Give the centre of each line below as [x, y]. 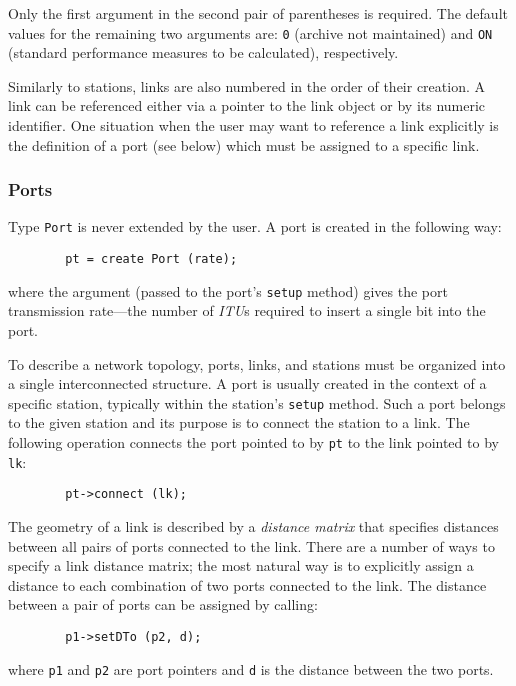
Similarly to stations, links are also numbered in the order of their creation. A [246, 85]
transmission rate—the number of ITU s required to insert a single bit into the [247, 310]
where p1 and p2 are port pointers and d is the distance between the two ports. [251, 668]
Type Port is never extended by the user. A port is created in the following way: [255, 226]
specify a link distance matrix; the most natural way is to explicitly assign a [241, 565]
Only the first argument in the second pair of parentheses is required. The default [258, 13]
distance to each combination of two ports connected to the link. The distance [247, 584]
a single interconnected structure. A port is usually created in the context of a [247, 383]
